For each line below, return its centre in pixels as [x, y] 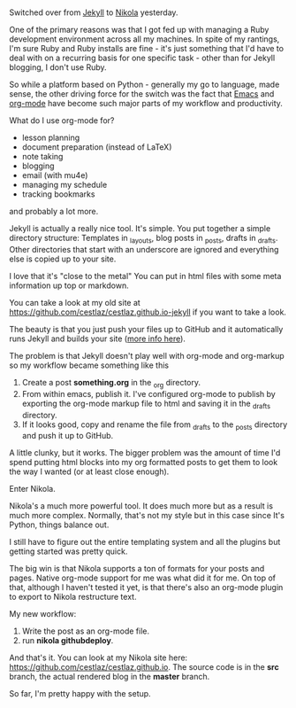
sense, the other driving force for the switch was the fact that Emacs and [142, 94]
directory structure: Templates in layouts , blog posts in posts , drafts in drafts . [144, 239]
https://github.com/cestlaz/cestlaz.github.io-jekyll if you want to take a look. [148, 312]
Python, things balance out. [59, 525]
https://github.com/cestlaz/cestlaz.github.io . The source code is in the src [144, 667]
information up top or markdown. [69, 285]
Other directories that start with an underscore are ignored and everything [144, 249]
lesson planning [51, 138]
